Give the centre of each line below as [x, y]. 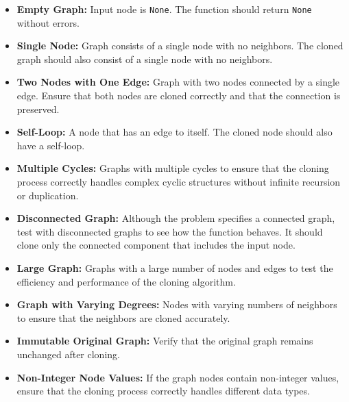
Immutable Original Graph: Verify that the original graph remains [165, 341]
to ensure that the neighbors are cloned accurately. [123, 317]
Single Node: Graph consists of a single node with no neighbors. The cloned [180, 46]
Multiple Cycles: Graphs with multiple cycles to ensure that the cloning [173, 168]
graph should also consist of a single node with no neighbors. [145, 59]
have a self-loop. [51, 145]
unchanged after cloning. [68, 354]
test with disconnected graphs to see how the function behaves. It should [170, 231]
